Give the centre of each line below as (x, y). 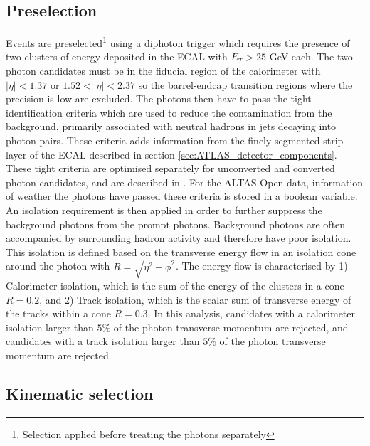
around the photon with (58, 266)
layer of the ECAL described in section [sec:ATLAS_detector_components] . (171, 154)
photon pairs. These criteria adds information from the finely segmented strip (175, 140)
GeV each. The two (311, 57)
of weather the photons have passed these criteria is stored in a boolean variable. (182, 196)
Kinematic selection (80, 393)
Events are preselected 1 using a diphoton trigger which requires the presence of (178, 42)
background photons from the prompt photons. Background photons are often (176, 224)
